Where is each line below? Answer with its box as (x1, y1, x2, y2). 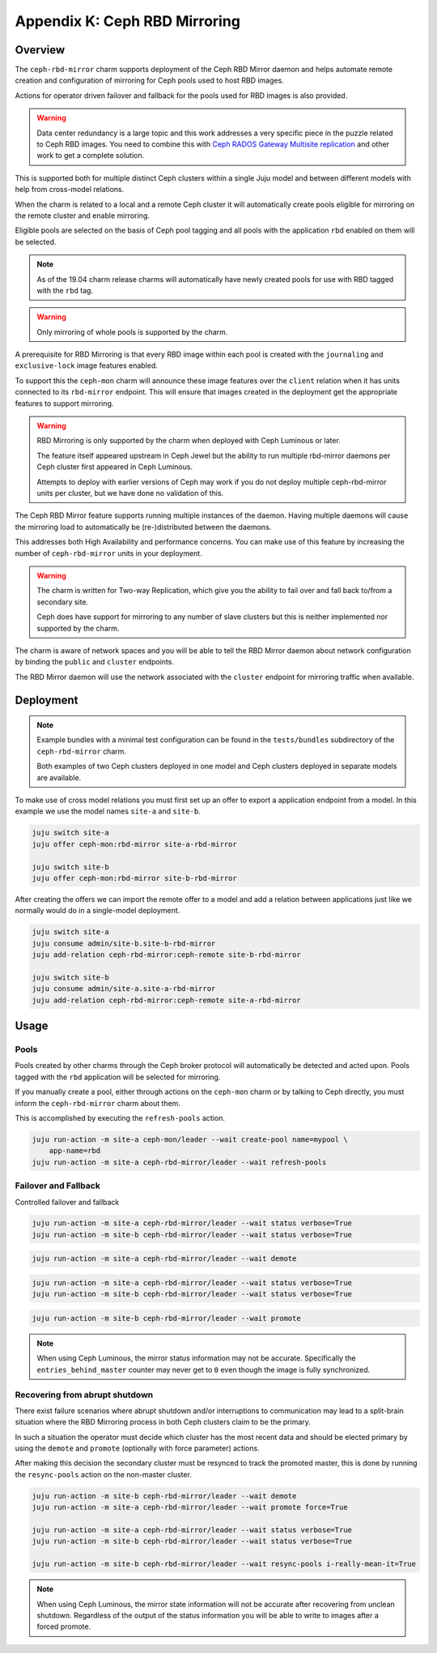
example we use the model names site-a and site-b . (15, 806, 202, 816)
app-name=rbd (49, 1147, 101, 1155)
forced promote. (36, 1621, 91, 1632)
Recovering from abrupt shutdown (15, 1389, 154, 1400)
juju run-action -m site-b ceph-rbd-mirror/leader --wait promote (32, 1313, 301, 1322)
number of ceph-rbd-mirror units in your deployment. (15, 548, 202, 558)
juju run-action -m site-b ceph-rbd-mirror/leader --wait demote (32, 1491, 297, 1501)
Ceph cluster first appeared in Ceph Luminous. (36, 462, 193, 472)
